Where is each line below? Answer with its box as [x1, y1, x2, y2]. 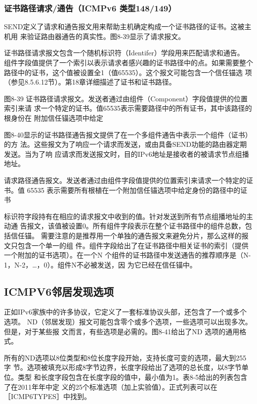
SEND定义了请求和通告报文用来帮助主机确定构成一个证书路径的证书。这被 [4, 21, 245, 32]
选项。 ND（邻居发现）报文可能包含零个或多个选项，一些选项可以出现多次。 [4, 316, 252, 327]
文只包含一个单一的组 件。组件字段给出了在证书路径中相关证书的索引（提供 [4, 240, 249, 250]
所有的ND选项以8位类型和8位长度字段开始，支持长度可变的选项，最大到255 [4, 352, 247, 362]
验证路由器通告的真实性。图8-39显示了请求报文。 [27, 31, 185, 41]
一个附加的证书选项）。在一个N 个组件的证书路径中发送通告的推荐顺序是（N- [4, 250, 251, 260]
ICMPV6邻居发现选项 [4, 283, 114, 299]
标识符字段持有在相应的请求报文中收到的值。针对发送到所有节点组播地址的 [4, 211, 246, 221]
